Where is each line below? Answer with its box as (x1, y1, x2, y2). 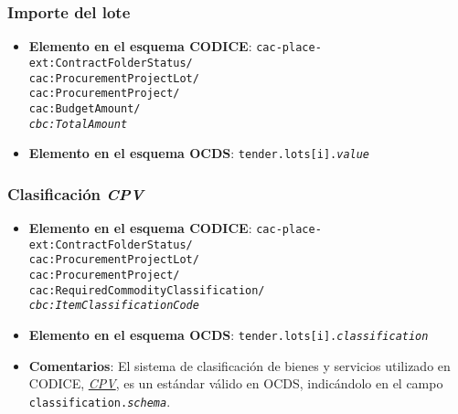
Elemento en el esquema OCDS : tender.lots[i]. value (28, 143, 370, 163)
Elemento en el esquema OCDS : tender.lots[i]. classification (28, 324, 429, 344)
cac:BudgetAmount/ (28, 101, 141, 115)
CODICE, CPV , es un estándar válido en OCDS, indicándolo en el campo (28, 374, 443, 393)
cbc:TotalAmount (28, 117, 128, 131)
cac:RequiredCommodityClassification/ (28, 283, 265, 297)
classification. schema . (28, 391, 171, 410)
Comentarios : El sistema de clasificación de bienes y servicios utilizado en (28, 356, 451, 375)
